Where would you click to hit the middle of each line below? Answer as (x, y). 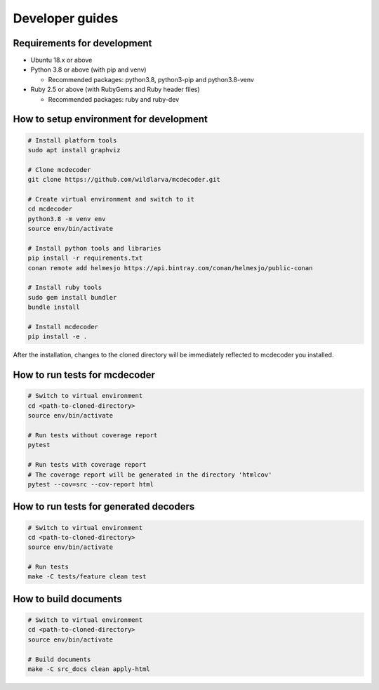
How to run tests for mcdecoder (84, 375)
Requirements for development (82, 43)
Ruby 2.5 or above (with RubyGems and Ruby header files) (115, 89)
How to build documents (67, 599)
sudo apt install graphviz (74, 150)
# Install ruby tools (65, 287)
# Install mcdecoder (63, 327)
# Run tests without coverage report (93, 435)
